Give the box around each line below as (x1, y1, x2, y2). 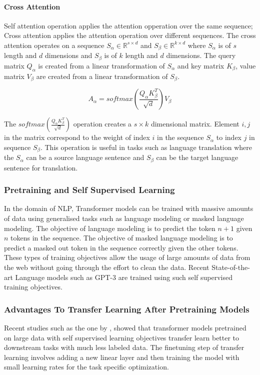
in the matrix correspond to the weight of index (4, 132, 150, 142)
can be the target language (156, 152, 238, 162)
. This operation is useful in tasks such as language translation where (40, 141, 252, 152)
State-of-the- (211, 262, 250, 272)
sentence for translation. (4, 162, 78, 172)
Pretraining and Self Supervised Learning (4, 183, 175, 196)
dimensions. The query (166, 50, 236, 60)
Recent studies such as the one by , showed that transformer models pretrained (4, 322, 246, 333)
